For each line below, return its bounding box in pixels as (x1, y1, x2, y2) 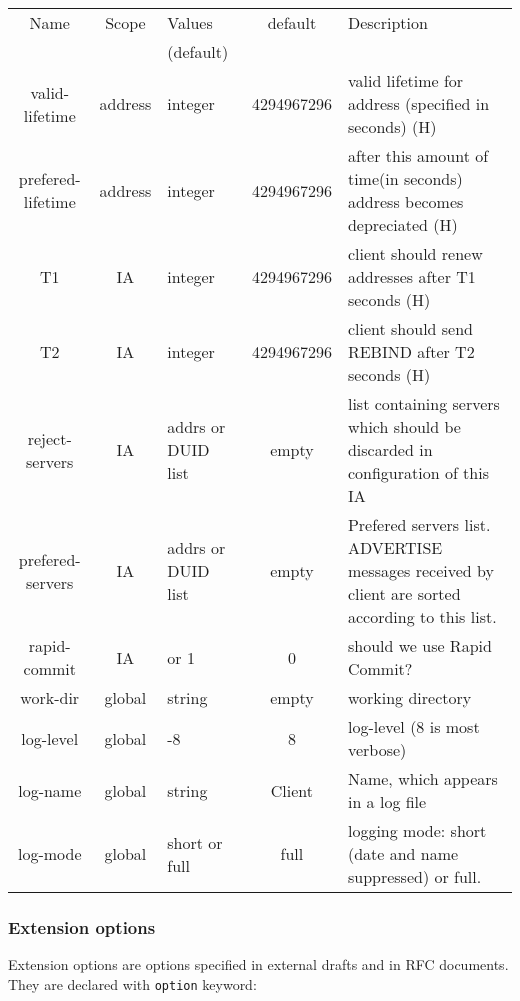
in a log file (347, 790, 427, 813)
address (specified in (347, 92, 490, 115)
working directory (347, 686, 472, 709)
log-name (18, 778, 82, 802)
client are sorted (347, 582, 461, 605)
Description (347, 11, 428, 34)
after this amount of (347, 144, 489, 167)
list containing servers (347, 392, 500, 415)
